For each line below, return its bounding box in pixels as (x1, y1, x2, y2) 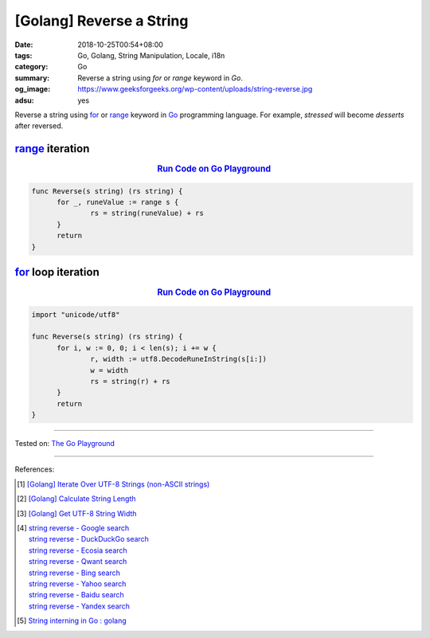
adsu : (14, 96, 35, 105)
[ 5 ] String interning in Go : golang (17, 616, 127, 625)
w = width (90, 366, 129, 374)
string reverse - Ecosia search (28, 546, 127, 555)
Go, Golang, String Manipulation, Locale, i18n (77, 50, 225, 60)
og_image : (14, 84, 51, 94)
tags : (14, 50, 33, 60)
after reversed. (14, 121, 64, 131)
